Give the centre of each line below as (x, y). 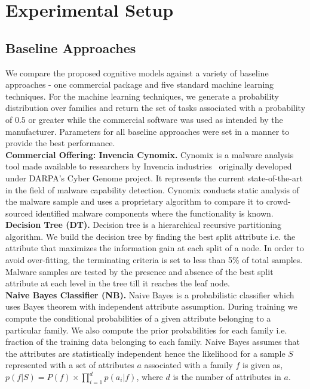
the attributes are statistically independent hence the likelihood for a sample (145, 353)
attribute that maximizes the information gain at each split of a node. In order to (155, 248)
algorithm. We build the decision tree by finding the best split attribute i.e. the (151, 236)
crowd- (278, 201)
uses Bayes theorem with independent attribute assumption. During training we (151, 306)
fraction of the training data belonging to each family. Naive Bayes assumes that (153, 342)
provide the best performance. (60, 143)
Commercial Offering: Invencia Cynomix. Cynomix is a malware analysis (150, 154)
